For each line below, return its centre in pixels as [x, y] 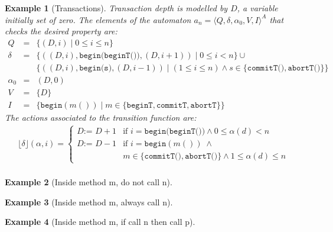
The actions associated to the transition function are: [101, 117]
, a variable [257, 8]
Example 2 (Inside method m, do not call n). [89, 182]
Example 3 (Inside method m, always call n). [89, 202]
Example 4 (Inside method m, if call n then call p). [100, 222]
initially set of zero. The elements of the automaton [98, 19]
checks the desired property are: [61, 31]
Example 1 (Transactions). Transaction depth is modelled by [116, 8]
